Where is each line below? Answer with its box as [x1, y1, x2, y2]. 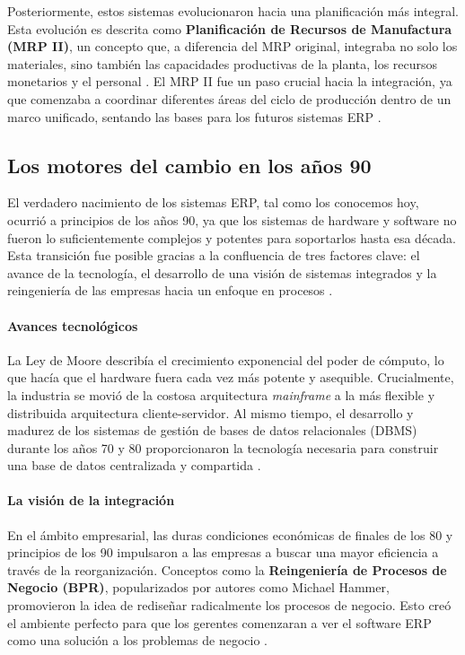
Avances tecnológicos [7, 316, 138, 335]
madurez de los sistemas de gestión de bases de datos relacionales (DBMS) [7, 421, 417, 440]
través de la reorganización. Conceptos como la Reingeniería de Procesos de [7, 560, 447, 579]
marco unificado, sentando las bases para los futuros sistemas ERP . [7, 107, 382, 126]
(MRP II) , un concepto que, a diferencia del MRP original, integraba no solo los [7, 37, 458, 56]
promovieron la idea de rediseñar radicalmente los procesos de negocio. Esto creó [7, 596, 452, 615]
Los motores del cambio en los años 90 [7, 151, 372, 179]
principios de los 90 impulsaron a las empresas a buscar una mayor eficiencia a [7, 543, 439, 562]
